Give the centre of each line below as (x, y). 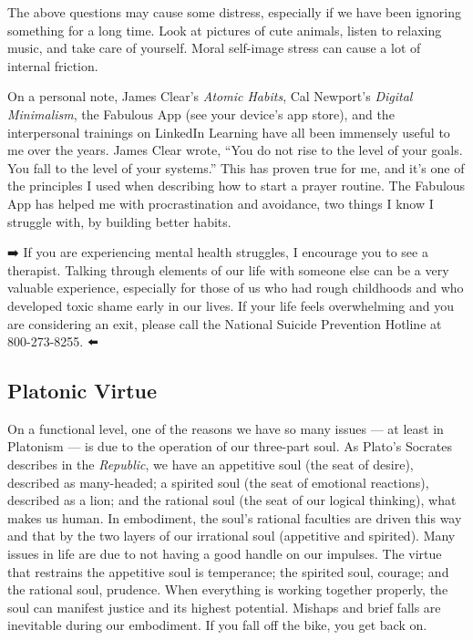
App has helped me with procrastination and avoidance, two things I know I (221, 203)
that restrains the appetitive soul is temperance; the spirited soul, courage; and (228, 571)
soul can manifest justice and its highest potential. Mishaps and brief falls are (224, 607)
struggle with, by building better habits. (119, 221)
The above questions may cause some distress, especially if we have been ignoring (235, 12)
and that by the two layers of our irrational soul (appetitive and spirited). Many (231, 536)
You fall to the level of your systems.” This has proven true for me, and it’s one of (236, 167)
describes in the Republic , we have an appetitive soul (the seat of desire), (211, 465)
